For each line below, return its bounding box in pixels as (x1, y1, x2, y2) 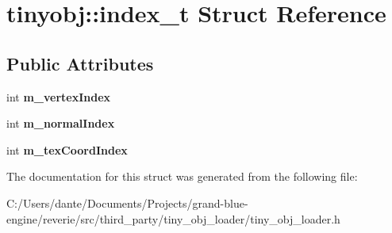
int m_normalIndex (6, 115, 115, 132)
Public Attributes (6, 51, 154, 75)
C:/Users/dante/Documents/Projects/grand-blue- (6, 194, 248, 211)
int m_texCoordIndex (6, 141, 128, 158)
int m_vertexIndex (6, 88, 111, 105)
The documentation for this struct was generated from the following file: (6, 168, 358, 185)
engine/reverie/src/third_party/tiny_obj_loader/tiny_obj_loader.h (6, 210, 340, 227)
